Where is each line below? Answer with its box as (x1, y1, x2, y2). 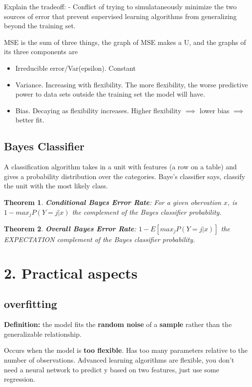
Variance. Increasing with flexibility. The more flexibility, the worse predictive (15, 79, 248, 89)
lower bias (199, 105, 230, 115)
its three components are (4, 46, 78, 57)
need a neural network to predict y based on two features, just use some (4, 364, 219, 374)
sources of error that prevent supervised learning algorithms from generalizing (4, 11, 237, 21)
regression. (4, 374, 36, 384)
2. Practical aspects (4, 263, 138, 283)
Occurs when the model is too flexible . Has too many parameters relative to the (4, 345, 248, 355)
